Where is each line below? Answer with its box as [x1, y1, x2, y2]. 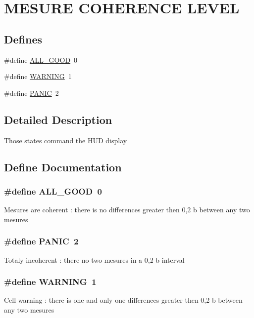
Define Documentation [4, 159, 122, 174]
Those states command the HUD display [4, 135, 127, 145]
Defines [4, 31, 43, 46]
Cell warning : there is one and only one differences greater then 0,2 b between [4, 295, 243, 305]
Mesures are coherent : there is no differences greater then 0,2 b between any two [4, 204, 250, 215]
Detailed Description [4, 112, 112, 127]
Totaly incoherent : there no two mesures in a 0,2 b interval [4, 254, 185, 265]
